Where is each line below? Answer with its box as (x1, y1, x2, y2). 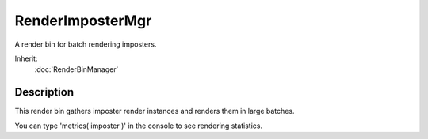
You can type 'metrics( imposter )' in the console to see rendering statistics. (14, 121, 263, 130)
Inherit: (14, 54, 38, 63)
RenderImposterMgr (14, 12, 152, 29)
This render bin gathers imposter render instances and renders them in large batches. (14, 107, 295, 116)
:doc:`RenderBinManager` (34, 65, 119, 74)
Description (14, 85, 75, 99)
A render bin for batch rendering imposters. (14, 39, 157, 49)
